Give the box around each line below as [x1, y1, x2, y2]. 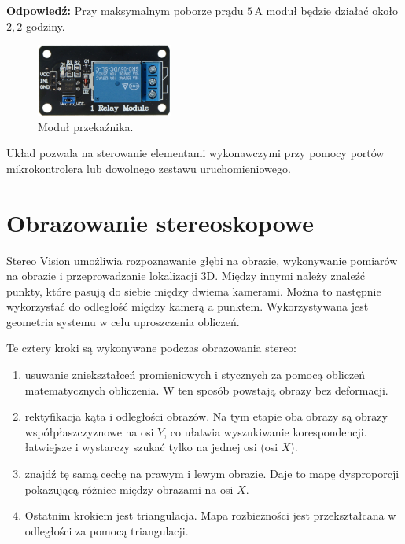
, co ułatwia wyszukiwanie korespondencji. [164, 423, 367, 439]
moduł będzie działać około [266, 2, 398, 18]
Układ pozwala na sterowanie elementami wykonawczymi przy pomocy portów [6, 145, 385, 161]
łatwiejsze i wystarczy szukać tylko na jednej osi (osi [24, 439, 278, 455]
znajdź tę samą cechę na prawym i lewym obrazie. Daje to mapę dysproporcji [24, 465, 399, 482]
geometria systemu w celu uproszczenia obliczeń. [6, 313, 240, 329]
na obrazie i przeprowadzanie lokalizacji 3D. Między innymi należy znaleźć [6, 267, 366, 284]
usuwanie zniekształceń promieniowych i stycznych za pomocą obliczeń [24, 366, 366, 383]
